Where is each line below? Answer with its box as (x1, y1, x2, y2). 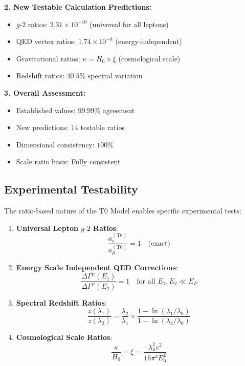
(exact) (148, 240, 170, 247)
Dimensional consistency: (16, 139, 95, 149)
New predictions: (16, 122, 69, 133)
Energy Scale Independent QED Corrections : (16, 262, 178, 273)
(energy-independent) (115, 36, 182, 47)
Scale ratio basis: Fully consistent (16, 156, 121, 167)
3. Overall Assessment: (4, 87, 86, 98)
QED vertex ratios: (16, 36, 76, 47)
